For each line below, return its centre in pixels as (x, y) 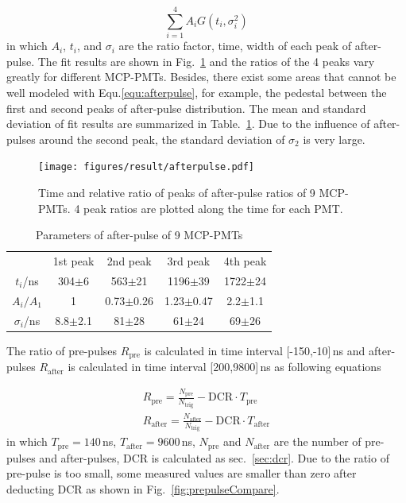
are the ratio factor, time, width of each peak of (235, 46)
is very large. (334, 139)
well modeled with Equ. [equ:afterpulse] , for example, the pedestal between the (197, 92)
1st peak (73, 260)
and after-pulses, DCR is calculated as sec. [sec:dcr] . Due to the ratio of (214, 457)
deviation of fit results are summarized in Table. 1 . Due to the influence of (188, 124)
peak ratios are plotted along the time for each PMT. (213, 208)
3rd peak (189, 260)
